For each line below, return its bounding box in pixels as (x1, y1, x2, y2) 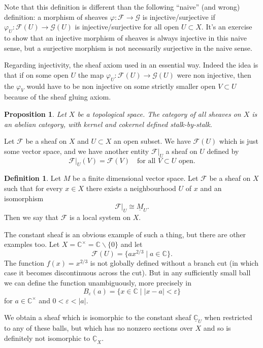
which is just (219, 136, 258, 146)
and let (120, 239, 143, 249)
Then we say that (4, 211, 59, 222)
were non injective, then (177, 69, 251, 80)
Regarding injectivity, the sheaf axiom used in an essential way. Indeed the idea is (4, 59, 258, 70)
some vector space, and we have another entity (4, 145, 149, 156)
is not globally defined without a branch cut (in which (90, 257, 258, 268)
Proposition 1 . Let (4, 108, 67, 119)
